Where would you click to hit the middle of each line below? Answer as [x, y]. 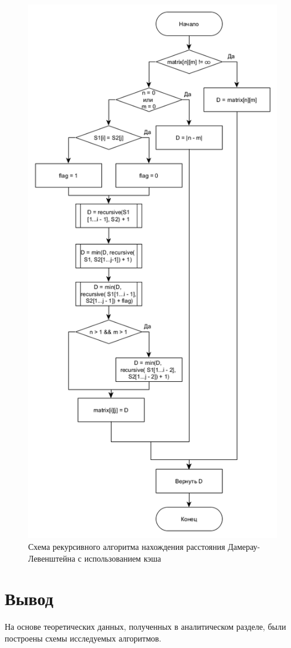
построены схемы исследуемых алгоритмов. [83, 638]
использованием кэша [123, 558]
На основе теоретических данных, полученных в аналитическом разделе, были [145, 627]
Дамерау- [244, 546]
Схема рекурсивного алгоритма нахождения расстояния [127, 546]
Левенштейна [52, 558]
